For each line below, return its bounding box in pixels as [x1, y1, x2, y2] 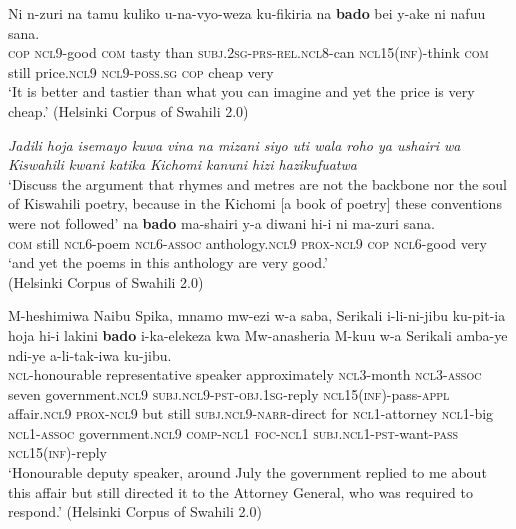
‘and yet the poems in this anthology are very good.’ [8, 252, 328, 273]
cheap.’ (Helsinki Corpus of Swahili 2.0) [8, 100, 249, 121]
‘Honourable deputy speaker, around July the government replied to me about [8, 462, 487, 483]
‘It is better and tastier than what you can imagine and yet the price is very [8, 81, 475, 102]
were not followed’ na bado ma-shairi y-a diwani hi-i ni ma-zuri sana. [8, 212, 435, 233]
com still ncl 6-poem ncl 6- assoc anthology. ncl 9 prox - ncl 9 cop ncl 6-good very [8, 232, 487, 253]
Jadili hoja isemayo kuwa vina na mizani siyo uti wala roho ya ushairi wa [8, 134, 461, 155]
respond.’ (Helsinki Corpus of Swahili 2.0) [8, 501, 262, 522]
